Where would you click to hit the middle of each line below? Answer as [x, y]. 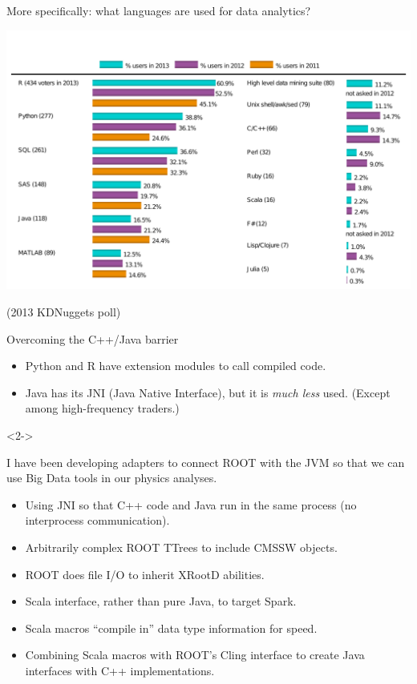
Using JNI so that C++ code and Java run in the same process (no [191, 504]
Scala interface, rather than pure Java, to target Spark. [161, 601]
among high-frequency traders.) [102, 408]
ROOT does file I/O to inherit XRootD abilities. [145, 574]
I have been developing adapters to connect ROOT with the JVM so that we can [206, 462]
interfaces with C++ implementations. [120, 670]
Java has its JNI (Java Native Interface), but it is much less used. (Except [208, 392]
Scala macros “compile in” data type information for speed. [171, 628]
